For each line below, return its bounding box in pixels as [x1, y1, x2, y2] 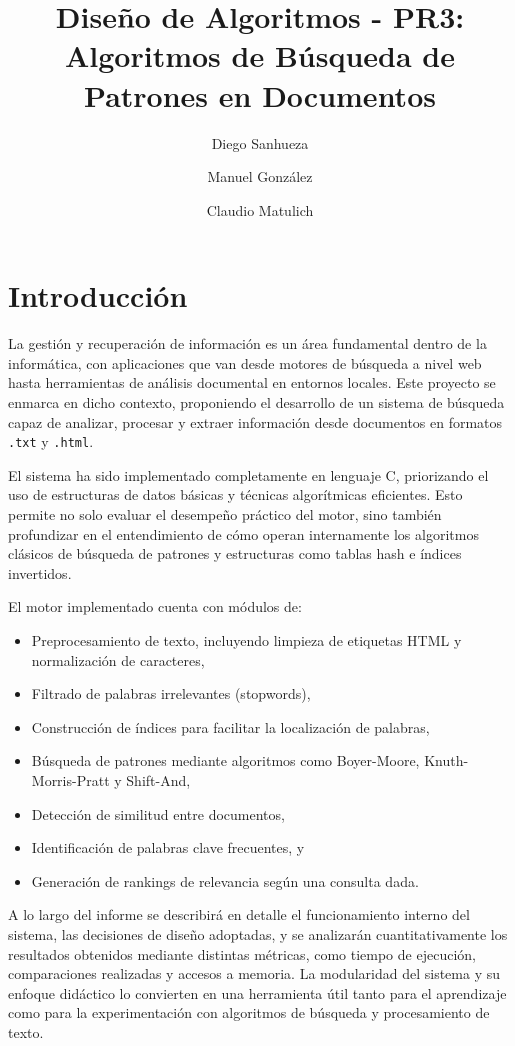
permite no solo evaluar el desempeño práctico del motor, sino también [8, 504, 442, 525]
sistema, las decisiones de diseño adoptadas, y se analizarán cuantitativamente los [8, 923, 508, 944]
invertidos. [8, 562, 72, 583]
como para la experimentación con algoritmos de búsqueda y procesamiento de [8, 1002, 490, 1023]
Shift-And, [126, 769, 191, 790]
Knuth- [424, 750, 469, 771]
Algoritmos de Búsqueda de [65, 35, 455, 76]
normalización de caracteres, [31, 649, 205, 670]
